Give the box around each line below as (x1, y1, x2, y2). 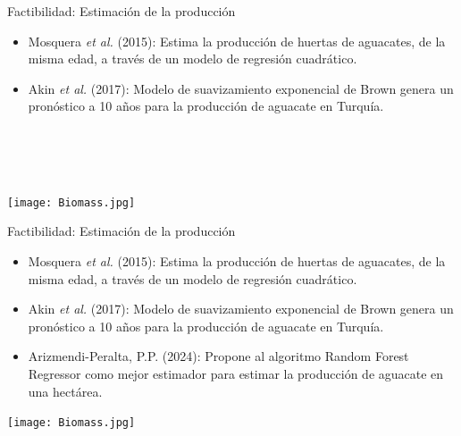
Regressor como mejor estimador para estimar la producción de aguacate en (28, 364, 444, 382)
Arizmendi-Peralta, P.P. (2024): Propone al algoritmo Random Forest (28, 347, 409, 365)
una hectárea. (28, 381, 103, 400)
